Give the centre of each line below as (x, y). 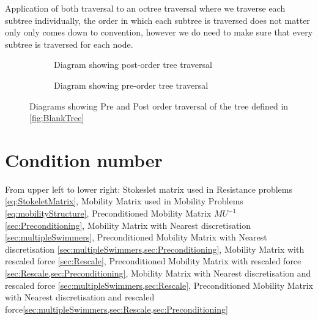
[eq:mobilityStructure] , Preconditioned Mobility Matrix (108, 213)
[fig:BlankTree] (57, 118)
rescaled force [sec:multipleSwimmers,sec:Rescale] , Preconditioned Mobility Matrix (159, 285)
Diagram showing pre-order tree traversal (131, 85)
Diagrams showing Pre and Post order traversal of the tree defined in (159, 106)
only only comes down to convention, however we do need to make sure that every (159, 32)
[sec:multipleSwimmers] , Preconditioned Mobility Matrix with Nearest (136, 237)
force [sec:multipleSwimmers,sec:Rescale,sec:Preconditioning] (116, 309)
